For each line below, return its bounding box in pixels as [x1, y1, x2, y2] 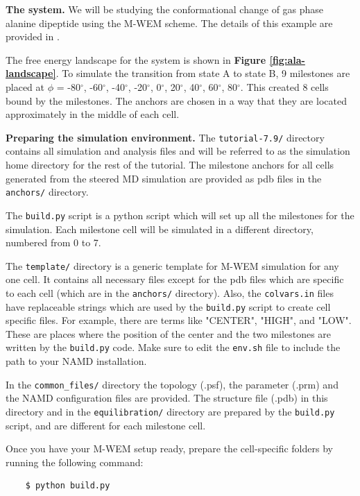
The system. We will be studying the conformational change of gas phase [6, 2, 324, 16]
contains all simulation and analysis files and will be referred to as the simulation [6, 144, 350, 158]
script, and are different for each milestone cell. [6, 418, 206, 432]
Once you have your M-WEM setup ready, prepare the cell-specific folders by [6, 441, 333, 456]
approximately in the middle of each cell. [6, 107, 180, 121]
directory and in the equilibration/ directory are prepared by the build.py [6, 404, 335, 418]
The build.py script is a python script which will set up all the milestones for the [6, 207, 354, 222]
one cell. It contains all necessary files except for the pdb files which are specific [6, 272, 344, 287]
